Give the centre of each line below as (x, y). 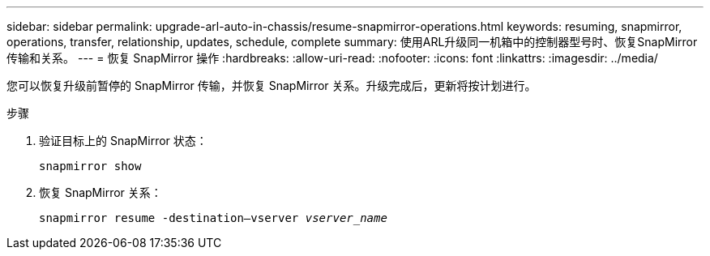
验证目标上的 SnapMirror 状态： (123, 141)
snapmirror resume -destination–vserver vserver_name (213, 218)
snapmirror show (90, 166)
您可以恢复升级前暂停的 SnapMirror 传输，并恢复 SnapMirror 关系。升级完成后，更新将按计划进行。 (272, 85)
